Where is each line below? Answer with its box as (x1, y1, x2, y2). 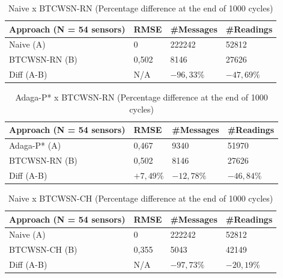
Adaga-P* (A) (9, 139, 61, 152)
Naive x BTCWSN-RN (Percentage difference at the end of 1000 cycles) (8, 2, 273, 14)
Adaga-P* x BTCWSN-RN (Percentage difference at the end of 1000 (15, 91, 268, 103)
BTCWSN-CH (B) (9, 243, 78, 256)
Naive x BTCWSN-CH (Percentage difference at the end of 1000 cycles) (8, 192, 273, 205)
